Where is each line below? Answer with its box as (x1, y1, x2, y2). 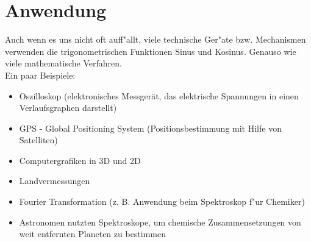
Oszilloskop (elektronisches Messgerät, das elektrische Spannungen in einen (19, 89, 299, 102)
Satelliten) (19, 133, 58, 146)
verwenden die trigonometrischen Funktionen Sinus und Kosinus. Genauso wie (5, 44, 296, 57)
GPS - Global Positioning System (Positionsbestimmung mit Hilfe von (19, 121, 282, 134)
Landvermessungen (19, 174, 90, 187)
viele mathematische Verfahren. (5, 57, 122, 69)
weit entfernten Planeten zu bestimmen (19, 227, 166, 240)
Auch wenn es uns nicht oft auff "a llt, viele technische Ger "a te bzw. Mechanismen (5, 33, 306, 46)
